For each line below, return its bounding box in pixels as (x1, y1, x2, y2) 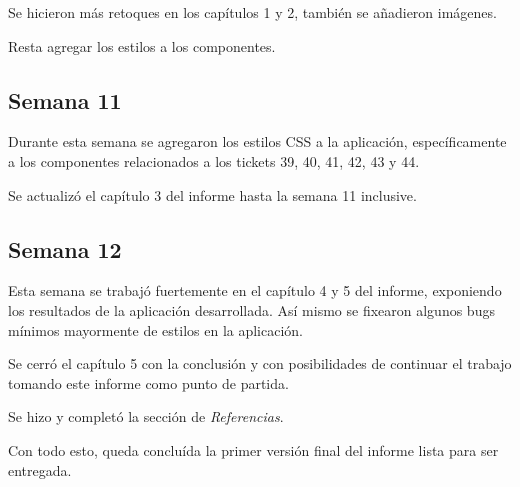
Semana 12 (8, 233, 122, 264)
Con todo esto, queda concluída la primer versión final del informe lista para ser (8, 439, 499, 460)
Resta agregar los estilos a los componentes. (8, 35, 276, 56)
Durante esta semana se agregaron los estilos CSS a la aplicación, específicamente (8, 131, 507, 152)
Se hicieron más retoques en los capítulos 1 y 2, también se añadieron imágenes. (8, 2, 497, 22)
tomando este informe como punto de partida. (8, 372, 289, 393)
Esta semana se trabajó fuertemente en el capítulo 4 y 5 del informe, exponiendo (8, 280, 502, 301)
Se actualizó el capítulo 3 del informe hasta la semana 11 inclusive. (8, 184, 417, 205)
